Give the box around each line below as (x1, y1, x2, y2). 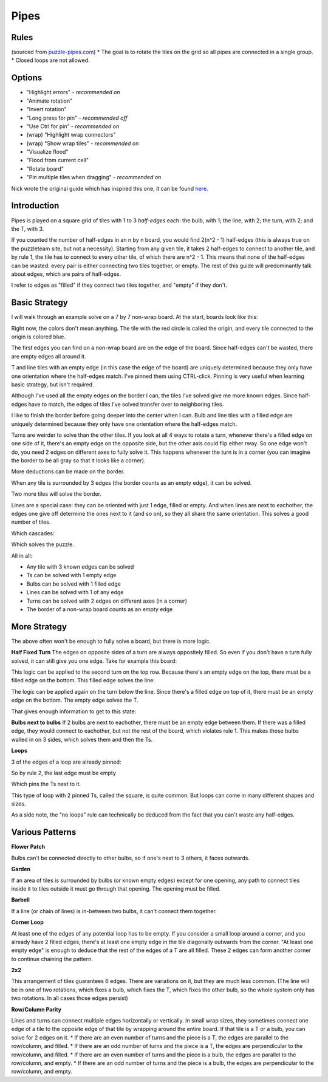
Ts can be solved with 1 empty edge (26, 572, 117, 579)
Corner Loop (11, 919, 44, 926)
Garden (11, 866, 30, 873)
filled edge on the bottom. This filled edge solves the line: (11, 677, 155, 684)
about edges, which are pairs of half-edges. (11, 270, 121, 278)
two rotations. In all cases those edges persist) (11, 995, 129, 1002)
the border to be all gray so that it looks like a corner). (11, 457, 146, 464)
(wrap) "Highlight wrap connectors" (26, 131, 116, 139)
